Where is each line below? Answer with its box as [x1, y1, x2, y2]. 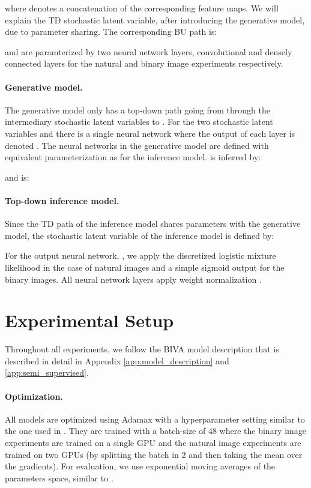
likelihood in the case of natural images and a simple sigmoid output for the [5, 261, 285, 273]
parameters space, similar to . [5, 471, 113, 484]
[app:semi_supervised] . [5, 366, 89, 379]
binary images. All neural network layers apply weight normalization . [5, 273, 262, 285]
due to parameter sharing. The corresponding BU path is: [5, 25, 217, 38]
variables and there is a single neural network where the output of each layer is [5, 127, 295, 139]
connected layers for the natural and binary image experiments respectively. [5, 57, 283, 70]
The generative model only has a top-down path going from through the [5, 103, 270, 116]
